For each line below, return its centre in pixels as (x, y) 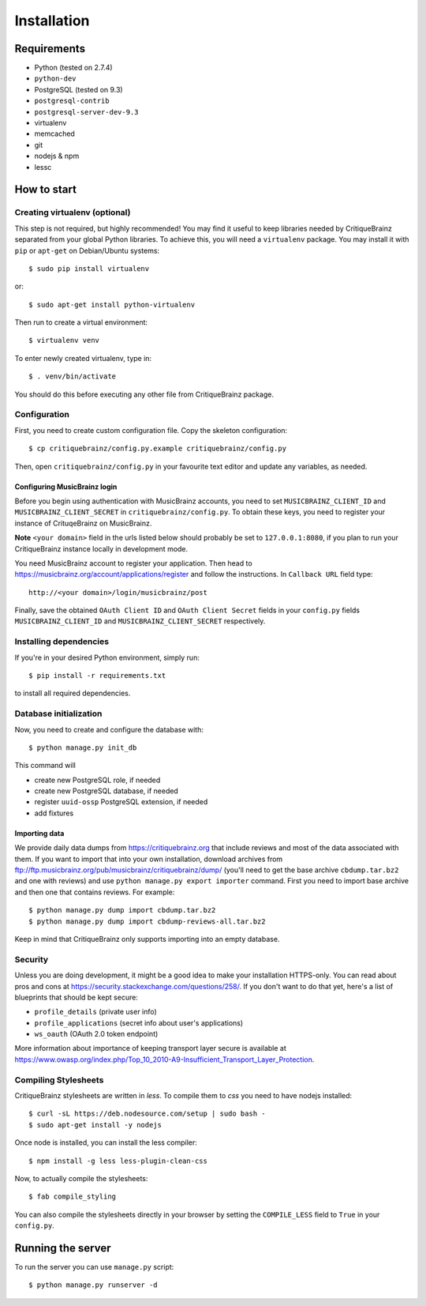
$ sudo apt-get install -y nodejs (95, 1125)
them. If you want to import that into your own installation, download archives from (149, 859)
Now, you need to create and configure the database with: (109, 729)
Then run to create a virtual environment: (81, 322)
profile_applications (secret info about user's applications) (139, 1022)
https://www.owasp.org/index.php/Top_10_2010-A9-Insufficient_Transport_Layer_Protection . (164, 1059)
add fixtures (54, 813)
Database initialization (58, 713)
